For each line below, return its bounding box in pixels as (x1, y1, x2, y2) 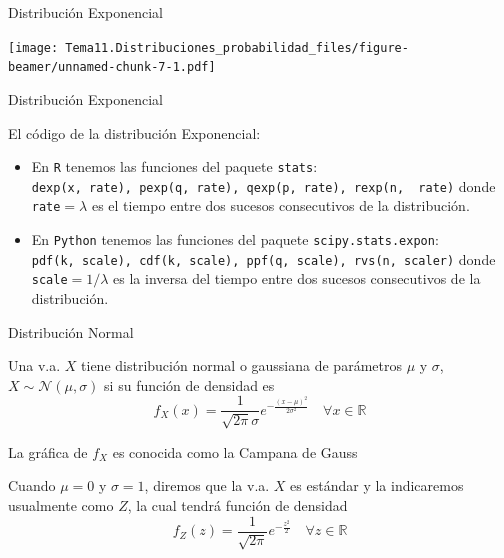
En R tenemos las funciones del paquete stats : (31, 156, 318, 177)
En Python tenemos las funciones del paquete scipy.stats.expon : (31, 229, 439, 250)
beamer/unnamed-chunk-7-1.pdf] (8, 60, 216, 75)
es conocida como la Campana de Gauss (112, 441, 358, 462)
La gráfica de (8, 441, 88, 462)
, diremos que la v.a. (144, 475, 270, 496)
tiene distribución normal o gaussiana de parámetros (81, 355, 402, 376)
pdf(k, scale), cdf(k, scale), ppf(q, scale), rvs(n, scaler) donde (31, 248, 496, 269)
